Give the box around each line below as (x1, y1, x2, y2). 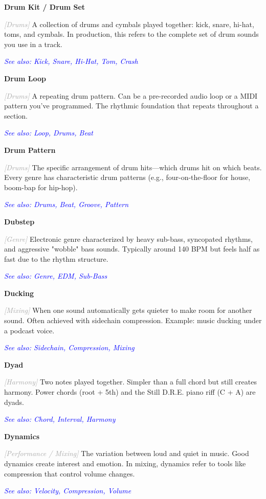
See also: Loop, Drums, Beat (4, 127, 93, 138)
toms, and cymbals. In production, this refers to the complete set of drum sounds (4, 29, 259, 39)
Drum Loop (4, 73, 46, 83)
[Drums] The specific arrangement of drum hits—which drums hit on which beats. (4, 162, 262, 172)
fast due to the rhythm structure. (4, 253, 108, 264)
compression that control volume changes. (4, 468, 135, 479)
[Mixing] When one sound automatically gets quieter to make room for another (4, 305, 252, 315)
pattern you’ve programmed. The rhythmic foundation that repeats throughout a (4, 100, 259, 111)
